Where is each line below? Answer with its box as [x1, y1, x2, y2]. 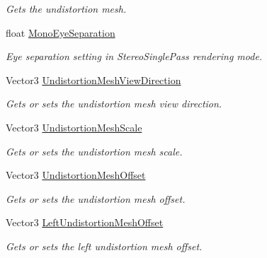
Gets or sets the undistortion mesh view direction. [6, 96, 222, 111]
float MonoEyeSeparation [6, 25, 115, 40]
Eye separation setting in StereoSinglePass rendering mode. [6, 49, 263, 64]
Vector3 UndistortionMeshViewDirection [6, 72, 181, 87]
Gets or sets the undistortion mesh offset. [6, 191, 186, 206]
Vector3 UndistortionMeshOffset [6, 168, 146, 182]
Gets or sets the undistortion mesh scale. [6, 143, 183, 158]
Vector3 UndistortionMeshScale [6, 119, 142, 134]
